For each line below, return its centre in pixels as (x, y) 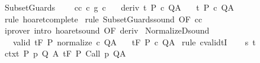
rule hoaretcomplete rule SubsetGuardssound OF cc (103, 19)
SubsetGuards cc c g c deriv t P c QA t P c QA (119, 7)
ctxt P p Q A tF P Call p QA (65, 53)
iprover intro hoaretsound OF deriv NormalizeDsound (107, 30)
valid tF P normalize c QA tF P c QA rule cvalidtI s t (134, 42)
